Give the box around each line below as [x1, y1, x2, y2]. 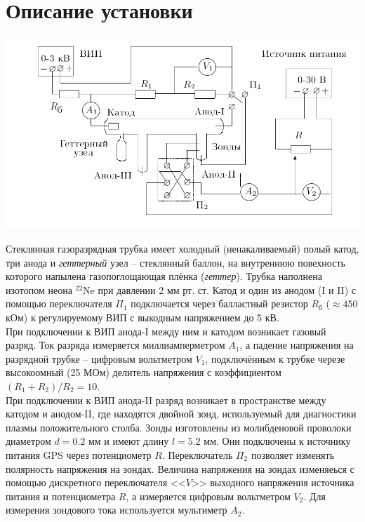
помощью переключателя [6, 296, 112, 311]
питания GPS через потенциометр [6, 447, 152, 462]
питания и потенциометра [6, 488, 116, 503]
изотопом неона [6, 282, 72, 297]
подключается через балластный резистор [131, 296, 308, 311]
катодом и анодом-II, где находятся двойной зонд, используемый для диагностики [6, 406, 357, 421]
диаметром [6, 434, 51, 448]
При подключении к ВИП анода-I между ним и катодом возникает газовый [6, 323, 326, 338]
